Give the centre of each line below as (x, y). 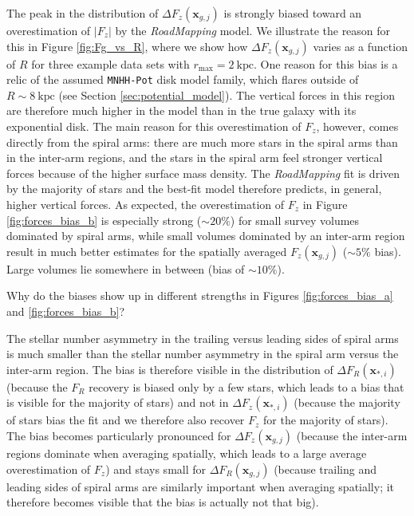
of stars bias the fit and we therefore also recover (126, 420)
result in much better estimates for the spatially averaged (147, 251)
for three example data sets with (110, 63)
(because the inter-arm (352, 435)
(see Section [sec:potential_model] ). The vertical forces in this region (227, 95)
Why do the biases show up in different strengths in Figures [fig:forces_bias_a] (200, 295)
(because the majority (347, 402)
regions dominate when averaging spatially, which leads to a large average (187, 453)
